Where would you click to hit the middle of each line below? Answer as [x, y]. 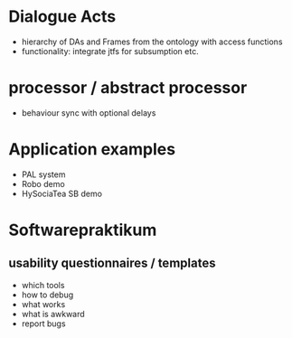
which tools [43, 285]
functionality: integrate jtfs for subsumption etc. [110, 51]
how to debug [47, 295]
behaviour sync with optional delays [89, 113]
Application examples [92, 150]
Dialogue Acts [62, 17]
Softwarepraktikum [83, 230]
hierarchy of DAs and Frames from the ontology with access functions [152, 42]
